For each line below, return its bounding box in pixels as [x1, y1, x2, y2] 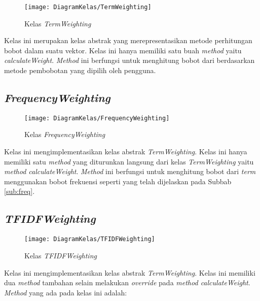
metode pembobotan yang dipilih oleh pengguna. [4, 65, 156, 76]
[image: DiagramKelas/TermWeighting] [24, 4, 152, 11]
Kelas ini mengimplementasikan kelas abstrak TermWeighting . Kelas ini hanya [4, 146, 247, 157]
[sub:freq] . [4, 186, 35, 196]
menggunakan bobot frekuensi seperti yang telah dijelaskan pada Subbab [4, 176, 232, 186]
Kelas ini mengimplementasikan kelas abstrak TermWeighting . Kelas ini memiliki [4, 267, 255, 278]
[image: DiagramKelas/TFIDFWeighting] [24, 236, 155, 243]
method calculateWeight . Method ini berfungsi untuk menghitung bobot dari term [4, 166, 256, 177]
